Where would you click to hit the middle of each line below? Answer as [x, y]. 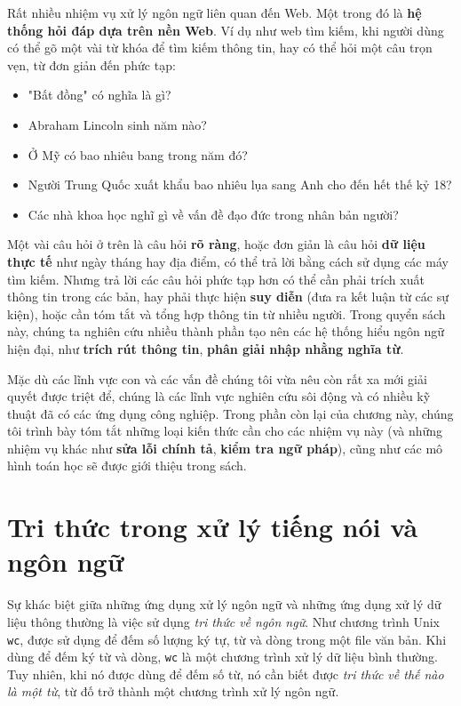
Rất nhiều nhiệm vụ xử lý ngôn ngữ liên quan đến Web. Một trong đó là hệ [215, 12]
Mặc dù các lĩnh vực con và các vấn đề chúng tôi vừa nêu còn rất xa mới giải [217, 378]
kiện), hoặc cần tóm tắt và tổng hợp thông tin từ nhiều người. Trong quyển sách [227, 313]
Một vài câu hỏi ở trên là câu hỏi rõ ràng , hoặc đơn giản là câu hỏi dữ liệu [216, 244]
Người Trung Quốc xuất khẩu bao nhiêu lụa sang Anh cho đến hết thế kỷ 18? [240, 185]
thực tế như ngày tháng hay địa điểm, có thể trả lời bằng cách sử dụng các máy [228, 261]
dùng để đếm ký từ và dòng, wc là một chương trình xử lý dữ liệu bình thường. [223, 657]
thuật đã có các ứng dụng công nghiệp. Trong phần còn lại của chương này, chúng [230, 413]
